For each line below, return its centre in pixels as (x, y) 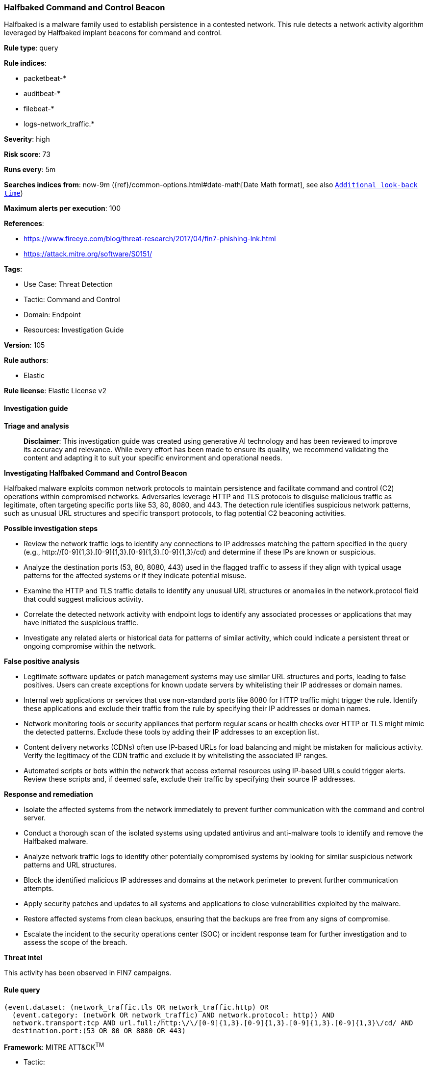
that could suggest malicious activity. (84, 599)
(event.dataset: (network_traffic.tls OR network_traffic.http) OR (136, 1007)
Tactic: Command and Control (72, 300)
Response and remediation (49, 794)
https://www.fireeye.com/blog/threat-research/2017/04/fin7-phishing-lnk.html (150, 239)
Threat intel (23, 957)
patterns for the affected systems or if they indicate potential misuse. (135, 575)
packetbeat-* (45, 78)
